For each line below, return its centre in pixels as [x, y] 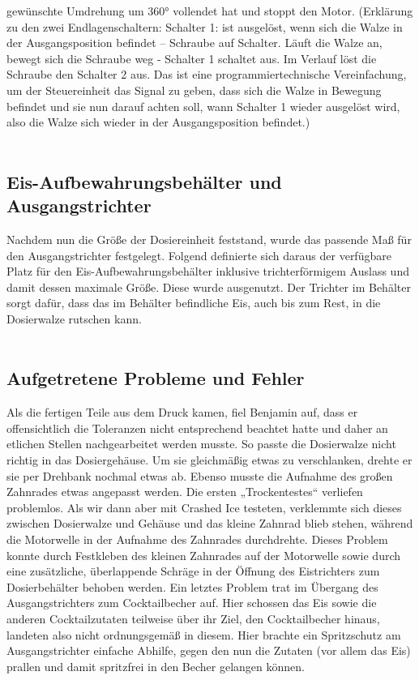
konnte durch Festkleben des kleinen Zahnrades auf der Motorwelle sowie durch [204, 555]
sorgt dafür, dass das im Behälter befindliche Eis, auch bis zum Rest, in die [194, 303]
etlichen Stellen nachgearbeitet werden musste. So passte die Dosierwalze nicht [201, 444]
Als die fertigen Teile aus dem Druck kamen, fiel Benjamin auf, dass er [182, 412]
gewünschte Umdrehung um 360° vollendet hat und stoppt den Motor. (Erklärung [210, 11]
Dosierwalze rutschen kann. [74, 318]
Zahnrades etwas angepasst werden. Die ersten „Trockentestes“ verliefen [185, 492]
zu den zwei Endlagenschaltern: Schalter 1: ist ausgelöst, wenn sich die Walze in [205, 26]
